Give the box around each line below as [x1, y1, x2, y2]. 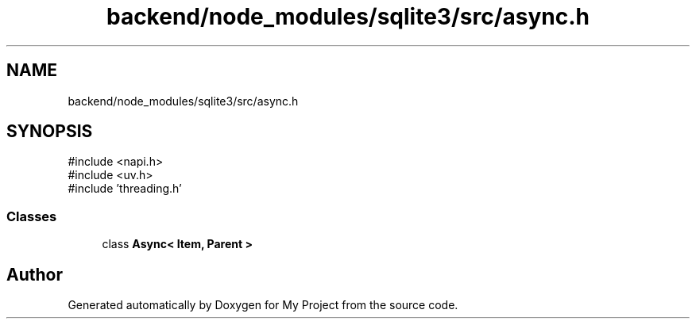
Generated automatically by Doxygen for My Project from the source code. [68, 298, 458, 312]
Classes [6, 208, 57, 224]
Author [6, 264, 63, 285]
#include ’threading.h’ [68, 182, 182, 196]
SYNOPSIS [6, 121, 93, 142]
